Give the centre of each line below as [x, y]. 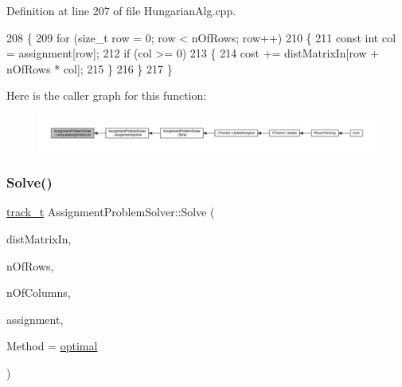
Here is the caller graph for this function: [107, 95]
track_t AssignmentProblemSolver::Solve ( [111, 212]
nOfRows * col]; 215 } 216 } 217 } [90, 68]
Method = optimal [52, 346]
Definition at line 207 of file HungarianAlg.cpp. [121, 10]
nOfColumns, [39, 292]
